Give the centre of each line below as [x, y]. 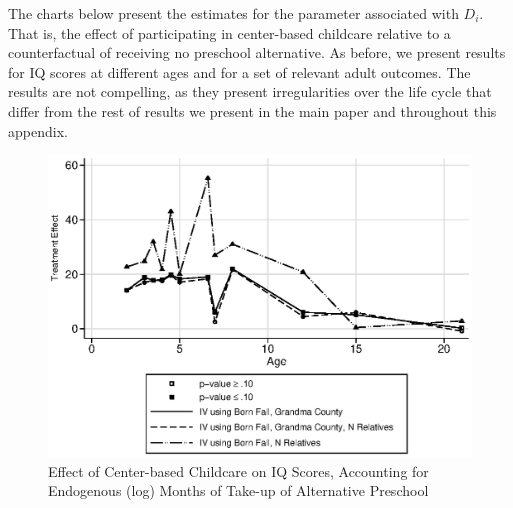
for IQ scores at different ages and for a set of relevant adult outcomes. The [239, 71]
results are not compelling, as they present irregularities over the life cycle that [250, 91]
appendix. [38, 130]
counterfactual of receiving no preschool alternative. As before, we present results [257, 52]
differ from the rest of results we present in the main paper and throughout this [252, 110]
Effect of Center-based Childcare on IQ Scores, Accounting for [238, 470]
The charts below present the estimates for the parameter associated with [233, 13]
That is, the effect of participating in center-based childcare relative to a [229, 32]
